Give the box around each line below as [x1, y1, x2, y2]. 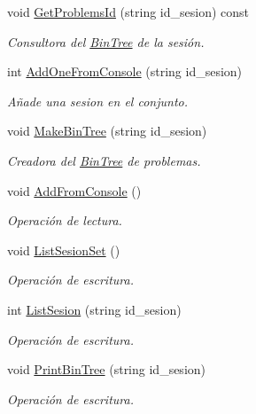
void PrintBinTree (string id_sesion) [7, 360, 206, 379]
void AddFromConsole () [7, 181, 142, 199]
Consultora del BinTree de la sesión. [7, 32, 205, 51]
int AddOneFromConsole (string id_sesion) [7, 62, 243, 81]
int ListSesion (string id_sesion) [7, 300, 182, 318]
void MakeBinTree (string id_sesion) [7, 121, 207, 140]
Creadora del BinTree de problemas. [7, 151, 201, 169]
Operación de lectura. [7, 211, 122, 230]
